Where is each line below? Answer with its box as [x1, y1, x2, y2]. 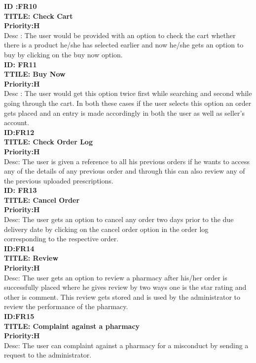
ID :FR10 [4, 1, 37, 11]
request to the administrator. [4, 350, 92, 360]
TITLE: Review [4, 253, 59, 263]
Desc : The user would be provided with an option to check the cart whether [4, 30, 236, 40]
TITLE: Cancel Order [4, 194, 80, 205]
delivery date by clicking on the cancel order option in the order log [4, 224, 209, 234]
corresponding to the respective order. [4, 233, 119, 244]
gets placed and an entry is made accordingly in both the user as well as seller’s [4, 107, 245, 118]
